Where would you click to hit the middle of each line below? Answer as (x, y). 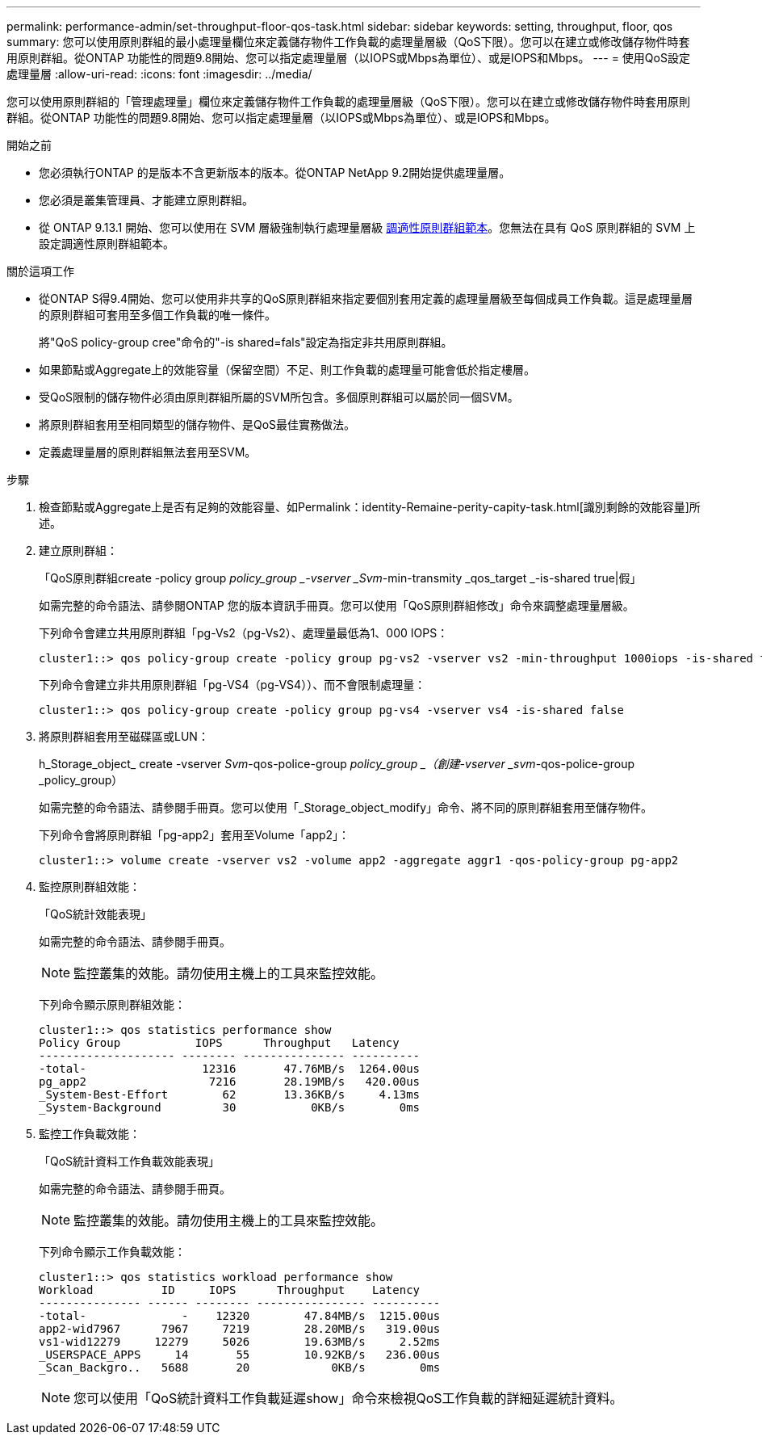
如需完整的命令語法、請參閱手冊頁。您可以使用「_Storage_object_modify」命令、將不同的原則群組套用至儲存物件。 (346, 807)
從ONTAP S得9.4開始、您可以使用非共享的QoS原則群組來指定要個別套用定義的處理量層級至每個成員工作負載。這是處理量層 (366, 298)
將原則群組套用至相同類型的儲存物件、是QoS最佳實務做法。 (197, 424)
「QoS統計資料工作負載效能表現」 (130, 1161)
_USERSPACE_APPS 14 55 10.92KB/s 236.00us (240, 1355)
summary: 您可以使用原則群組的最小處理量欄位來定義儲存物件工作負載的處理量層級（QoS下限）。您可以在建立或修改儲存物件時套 (348, 42)
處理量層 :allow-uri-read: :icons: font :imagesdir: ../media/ (159, 74)
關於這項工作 (40, 271)
